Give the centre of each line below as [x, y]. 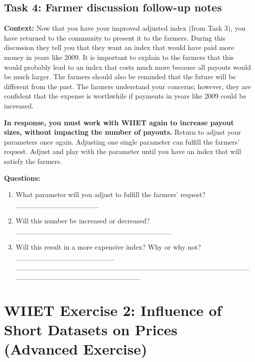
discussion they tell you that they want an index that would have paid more [119, 47]
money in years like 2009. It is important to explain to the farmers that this [119, 57]
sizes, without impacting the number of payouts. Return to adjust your [123, 132]
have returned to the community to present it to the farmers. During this [115, 37]
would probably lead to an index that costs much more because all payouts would [127, 67]
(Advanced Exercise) [76, 349]
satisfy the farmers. [33, 161]
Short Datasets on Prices [91, 330]
